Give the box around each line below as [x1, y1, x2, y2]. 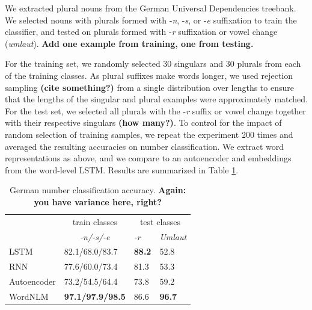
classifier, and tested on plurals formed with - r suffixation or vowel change [5, 25, 278, 38]
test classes [139, 215, 181, 228]
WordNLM [9, 290, 49, 302]
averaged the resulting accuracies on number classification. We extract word [5, 140, 284, 152]
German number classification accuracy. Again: [9, 184, 186, 196]
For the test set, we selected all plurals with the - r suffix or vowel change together [5, 104, 306, 117]
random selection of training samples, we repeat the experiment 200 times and [5, 128, 293, 140]
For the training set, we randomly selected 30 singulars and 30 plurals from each [5, 57, 301, 70]
